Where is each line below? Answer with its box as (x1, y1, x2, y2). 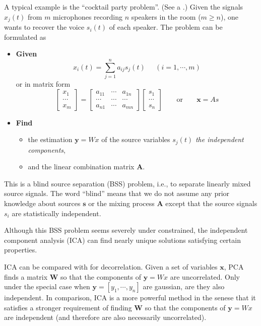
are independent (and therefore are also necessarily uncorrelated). (4, 312, 207, 322)
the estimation (28, 134, 73, 145)
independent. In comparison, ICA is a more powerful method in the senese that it (4, 292, 256, 303)
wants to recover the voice (4, 22, 85, 32)
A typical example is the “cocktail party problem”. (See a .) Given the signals (4, 2, 243, 12)
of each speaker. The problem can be (109, 22, 223, 32)
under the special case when (4, 281, 90, 292)
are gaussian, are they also (143, 281, 225, 292)
